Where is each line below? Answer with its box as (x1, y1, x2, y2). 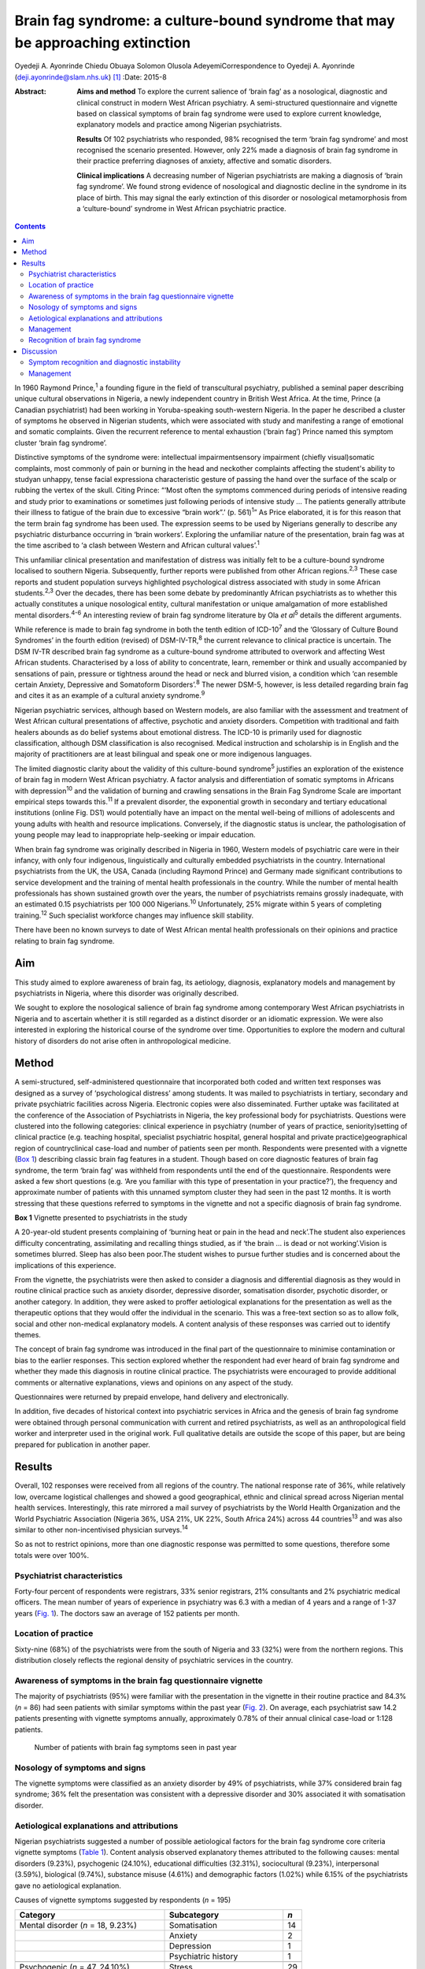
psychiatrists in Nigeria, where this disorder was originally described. (14, 988, 239, 998)
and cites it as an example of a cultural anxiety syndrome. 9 (14, 689, 205, 700)
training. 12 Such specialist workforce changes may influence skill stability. (14, 910, 254, 920)
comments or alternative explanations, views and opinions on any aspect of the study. (14, 1378, 294, 1387)
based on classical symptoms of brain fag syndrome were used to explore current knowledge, (76, 109, 382, 118)
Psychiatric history (169, 1951, 238, 1962)
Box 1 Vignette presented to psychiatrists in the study (14, 1213, 188, 1222)
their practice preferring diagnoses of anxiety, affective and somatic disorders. (76, 156, 332, 165)
